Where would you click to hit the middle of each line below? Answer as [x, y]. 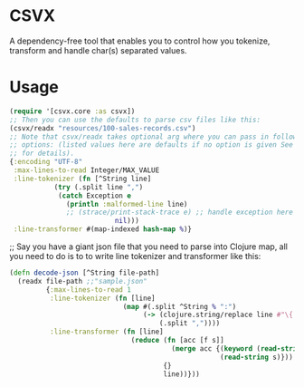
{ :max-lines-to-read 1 [88, 290]
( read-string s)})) [257, 357]
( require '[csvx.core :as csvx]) [72, 111]
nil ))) [127, 221]
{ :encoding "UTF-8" [46, 162]
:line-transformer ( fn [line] [107, 332]
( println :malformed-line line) [127, 204]
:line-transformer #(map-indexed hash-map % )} [103, 229]
